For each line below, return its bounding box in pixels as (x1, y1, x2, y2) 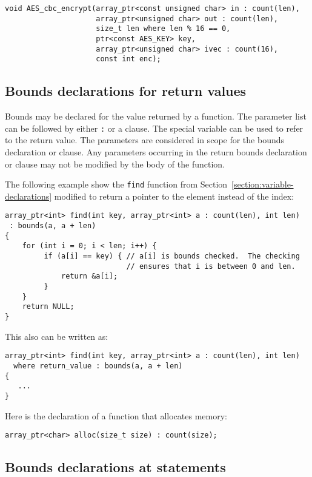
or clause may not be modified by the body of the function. (5, 157, 225, 170)
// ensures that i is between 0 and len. (126, 262, 296, 271)
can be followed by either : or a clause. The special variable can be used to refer (5, 121, 304, 134)
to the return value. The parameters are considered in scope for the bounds (5, 134, 285, 146)
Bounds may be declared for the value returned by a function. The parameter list (5, 110, 307, 123)
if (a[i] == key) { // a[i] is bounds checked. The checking (44, 252, 300, 261)
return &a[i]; (61, 272, 118, 281)
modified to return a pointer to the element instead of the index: (54, 189, 294, 202)
